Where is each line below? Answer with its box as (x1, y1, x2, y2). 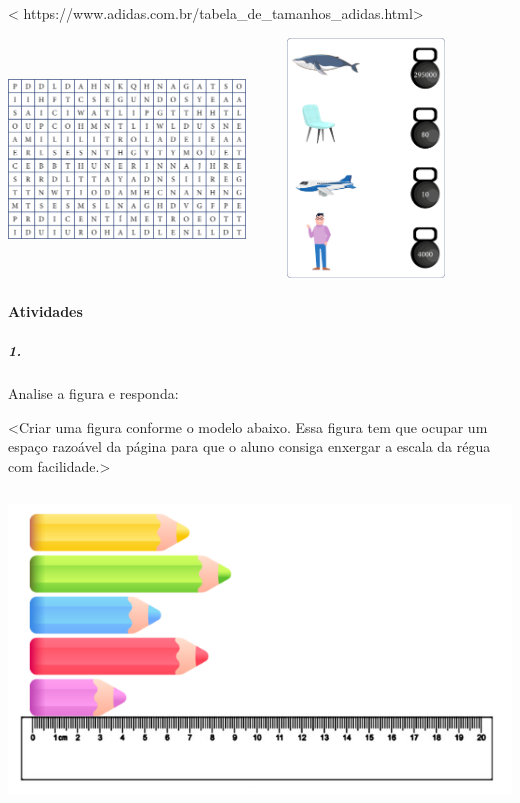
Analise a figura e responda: (8, 382, 179, 403)
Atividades (8, 300, 83, 321)
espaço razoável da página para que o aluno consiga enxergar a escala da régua (8, 436, 491, 457)
